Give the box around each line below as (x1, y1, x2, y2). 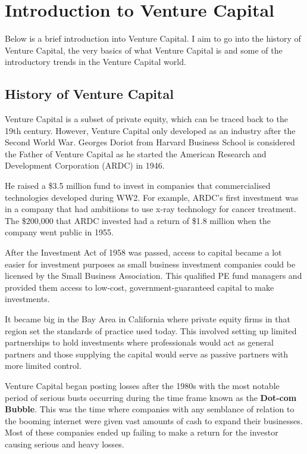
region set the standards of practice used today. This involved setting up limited (5, 324, 297, 337)
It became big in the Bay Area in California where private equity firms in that (5, 313, 290, 325)
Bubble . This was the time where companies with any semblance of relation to (5, 403, 295, 415)
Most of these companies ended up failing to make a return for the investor (5, 426, 278, 439)
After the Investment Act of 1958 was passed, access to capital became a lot (5, 246, 282, 259)
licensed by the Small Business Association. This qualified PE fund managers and (5, 269, 302, 282)
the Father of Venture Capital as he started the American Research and (5, 147, 267, 160)
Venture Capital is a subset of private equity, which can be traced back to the (5, 113, 288, 125)
